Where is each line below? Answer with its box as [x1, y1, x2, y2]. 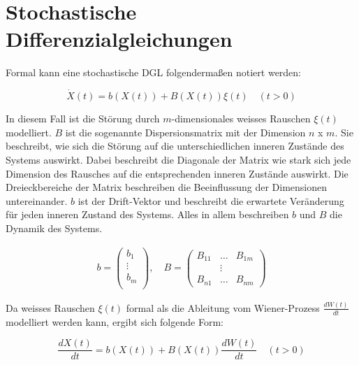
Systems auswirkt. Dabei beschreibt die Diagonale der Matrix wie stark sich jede [6, 152, 351, 166]
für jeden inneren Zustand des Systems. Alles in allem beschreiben [6, 207, 289, 222]
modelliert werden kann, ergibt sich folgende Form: [6, 314, 224, 329]
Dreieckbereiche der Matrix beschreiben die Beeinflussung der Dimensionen [6, 180, 328, 194]
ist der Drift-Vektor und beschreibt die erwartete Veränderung [78, 193, 344, 208]
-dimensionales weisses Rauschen [171, 111, 311, 126]
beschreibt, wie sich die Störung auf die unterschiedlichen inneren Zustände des [6, 138, 344, 153]
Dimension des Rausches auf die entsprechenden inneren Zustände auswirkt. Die [6, 166, 349, 180]
